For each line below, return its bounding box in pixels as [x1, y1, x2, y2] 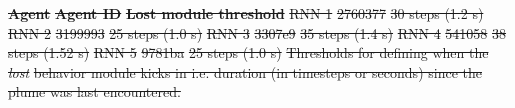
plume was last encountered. [8, 81, 181, 102]
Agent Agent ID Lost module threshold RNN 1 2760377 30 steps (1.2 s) [8, 3, 484, 23]
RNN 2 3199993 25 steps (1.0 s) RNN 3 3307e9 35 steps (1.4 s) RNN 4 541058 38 [8, 22, 507, 43]
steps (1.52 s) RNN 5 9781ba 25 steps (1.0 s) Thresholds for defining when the [8, 42, 489, 63]
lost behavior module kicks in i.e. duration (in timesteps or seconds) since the [8, 61, 482, 82]
